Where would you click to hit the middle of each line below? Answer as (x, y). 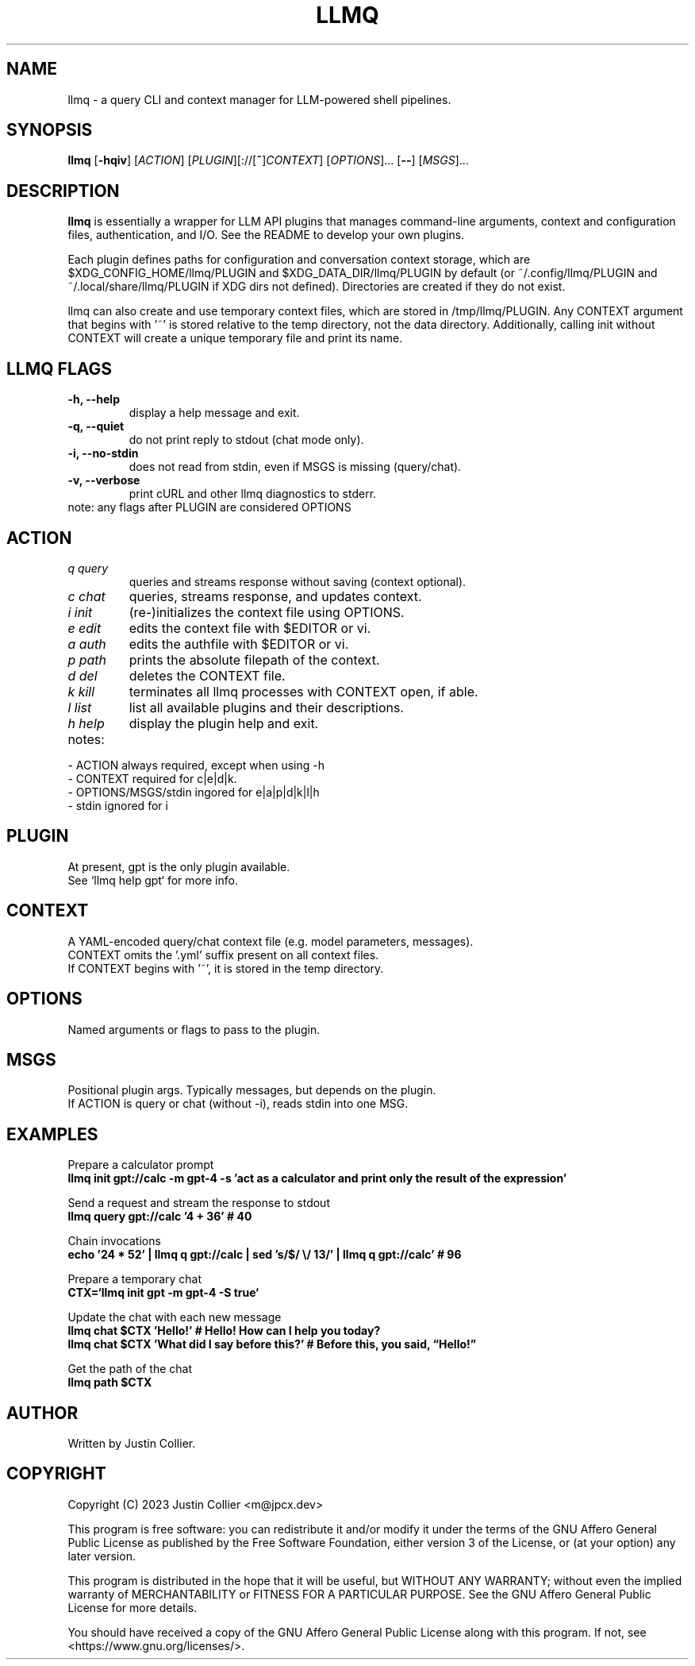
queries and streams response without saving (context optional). (298, 581)
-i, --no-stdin (103, 453)
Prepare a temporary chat (135, 1279)
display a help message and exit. (214, 413)
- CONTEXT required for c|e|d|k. (152, 778)
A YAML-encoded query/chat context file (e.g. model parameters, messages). (271, 941)
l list (80, 707)
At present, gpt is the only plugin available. (179, 866)
